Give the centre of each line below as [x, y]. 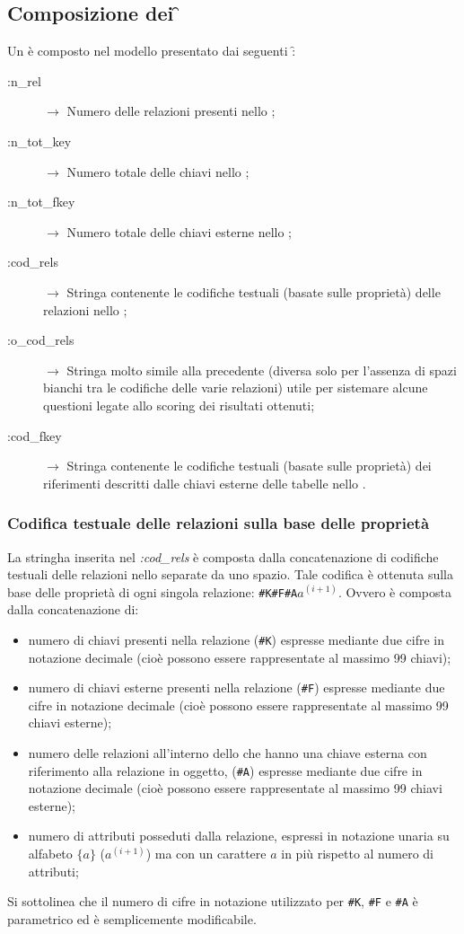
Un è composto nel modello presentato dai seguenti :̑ [152, 51]
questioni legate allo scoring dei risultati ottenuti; [179, 405]
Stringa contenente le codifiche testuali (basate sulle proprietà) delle [254, 291]
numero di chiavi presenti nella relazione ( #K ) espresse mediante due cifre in [236, 639]
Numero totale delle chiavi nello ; [158, 171]
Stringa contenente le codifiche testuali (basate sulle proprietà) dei [249, 466]
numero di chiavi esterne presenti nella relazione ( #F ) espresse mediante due [236, 687]
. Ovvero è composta [395, 591]
